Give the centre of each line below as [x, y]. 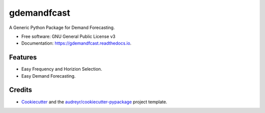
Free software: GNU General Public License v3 [68, 36]
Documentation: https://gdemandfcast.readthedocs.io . [77, 43]
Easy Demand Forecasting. [49, 76]
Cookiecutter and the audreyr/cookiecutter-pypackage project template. [94, 102]
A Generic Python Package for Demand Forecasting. [62, 28]
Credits [21, 90]
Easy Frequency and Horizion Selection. [62, 69]
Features [23, 57]
